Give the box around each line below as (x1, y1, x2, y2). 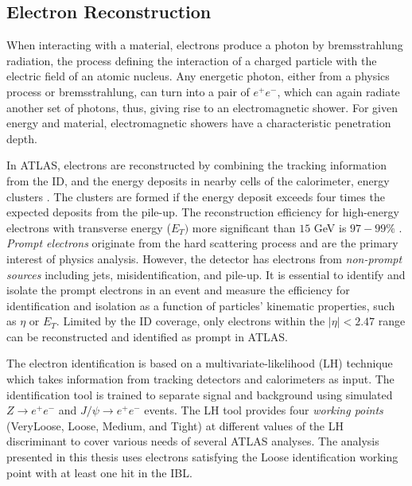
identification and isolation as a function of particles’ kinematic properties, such (6, 297, 395, 313)
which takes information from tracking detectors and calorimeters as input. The (6, 371, 395, 387)
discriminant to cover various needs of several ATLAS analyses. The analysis (6, 433, 379, 449)
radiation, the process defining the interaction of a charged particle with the (6, 52, 377, 68)
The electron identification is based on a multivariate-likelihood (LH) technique (6, 355, 393, 371)
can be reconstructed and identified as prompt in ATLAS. (6, 328, 288, 344)
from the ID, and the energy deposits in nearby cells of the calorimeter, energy (6, 172, 390, 189)
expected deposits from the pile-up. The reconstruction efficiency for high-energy (6, 204, 399, 220)
